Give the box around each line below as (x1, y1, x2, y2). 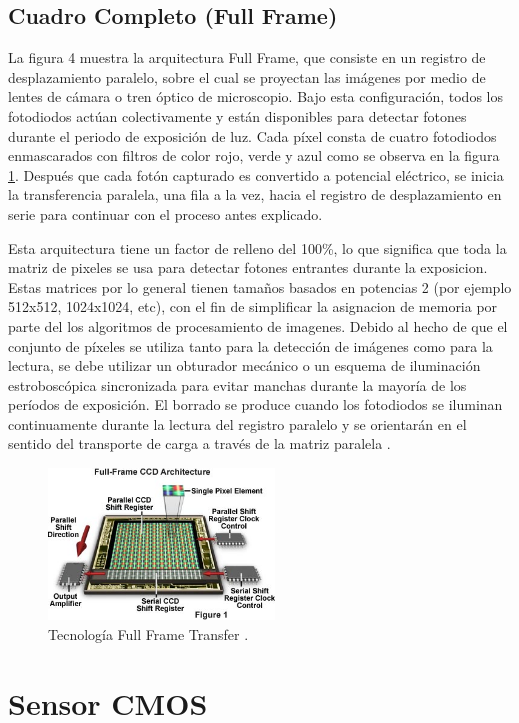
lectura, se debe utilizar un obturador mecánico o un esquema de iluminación (8, 355, 481, 376)
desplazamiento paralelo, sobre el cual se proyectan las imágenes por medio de (8, 66, 486, 87)
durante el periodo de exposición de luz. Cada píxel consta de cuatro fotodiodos (8, 125, 497, 146)
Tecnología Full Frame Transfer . (48, 623, 249, 644)
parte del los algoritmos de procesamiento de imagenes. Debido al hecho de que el (8, 315, 508, 336)
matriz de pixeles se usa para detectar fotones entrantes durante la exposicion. (8, 257, 488, 278)
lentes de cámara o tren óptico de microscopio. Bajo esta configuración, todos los (8, 86, 503, 107)
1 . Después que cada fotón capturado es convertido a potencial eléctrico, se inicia (8, 164, 504, 185)
